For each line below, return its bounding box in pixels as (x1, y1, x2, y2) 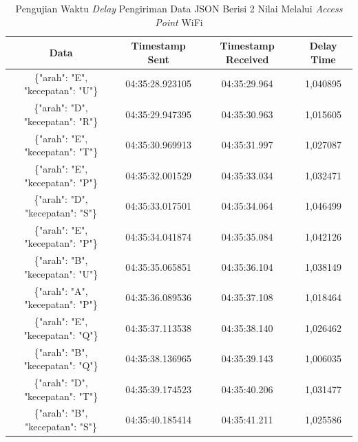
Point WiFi (155, 14, 203, 29)
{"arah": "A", (34, 283, 88, 298)
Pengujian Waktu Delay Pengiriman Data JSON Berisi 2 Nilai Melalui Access (15, 1, 343, 15)
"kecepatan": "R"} (23, 113, 98, 128)
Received (225, 52, 269, 66)
